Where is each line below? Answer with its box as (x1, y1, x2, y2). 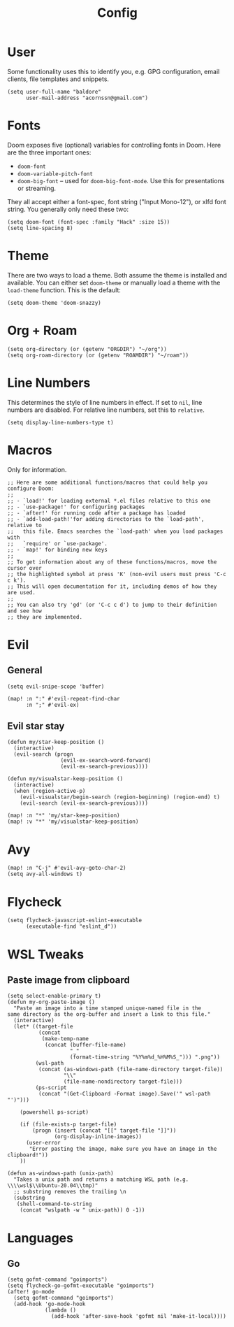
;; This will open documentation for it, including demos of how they (7, 582, 217, 590)
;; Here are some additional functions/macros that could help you (7, 479, 208, 486)
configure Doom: (7, 485, 54, 492)
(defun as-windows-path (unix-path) (7, 1170, 114, 1177)
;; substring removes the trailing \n (13, 1189, 127, 1196)
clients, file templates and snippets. (7, 75, 110, 83)
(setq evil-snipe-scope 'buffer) (7, 683, 105, 690)
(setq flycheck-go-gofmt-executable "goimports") (7, 1282, 155, 1289)
